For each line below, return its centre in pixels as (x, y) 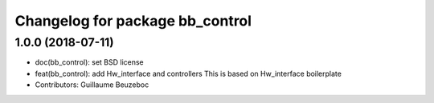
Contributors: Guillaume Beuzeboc (92, 85)
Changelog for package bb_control (133, 21)
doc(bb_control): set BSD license (89, 62)
